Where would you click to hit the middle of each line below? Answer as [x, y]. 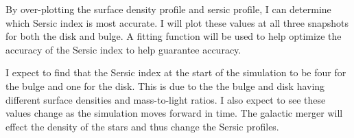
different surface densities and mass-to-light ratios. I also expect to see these [166, 99]
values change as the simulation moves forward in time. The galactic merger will [174, 113]
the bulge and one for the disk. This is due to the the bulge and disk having [165, 85]
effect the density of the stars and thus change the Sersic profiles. [142, 126]
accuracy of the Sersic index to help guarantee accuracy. [123, 49]
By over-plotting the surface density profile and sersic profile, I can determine [168, 9]
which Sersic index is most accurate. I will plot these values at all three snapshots [177, 22]
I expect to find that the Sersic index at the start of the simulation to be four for [176, 72]
